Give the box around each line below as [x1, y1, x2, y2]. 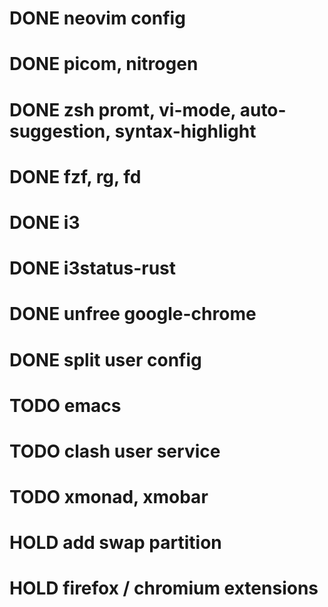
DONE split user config [9, 348, 202, 371]
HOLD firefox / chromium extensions [9, 577, 319, 600]
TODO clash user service [9, 440, 221, 462]
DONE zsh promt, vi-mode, [9, 98, 237, 121]
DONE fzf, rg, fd [9, 165, 142, 188]
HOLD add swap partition [9, 532, 222, 554]
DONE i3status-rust [9, 257, 177, 280]
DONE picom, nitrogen [9, 53, 199, 76]
